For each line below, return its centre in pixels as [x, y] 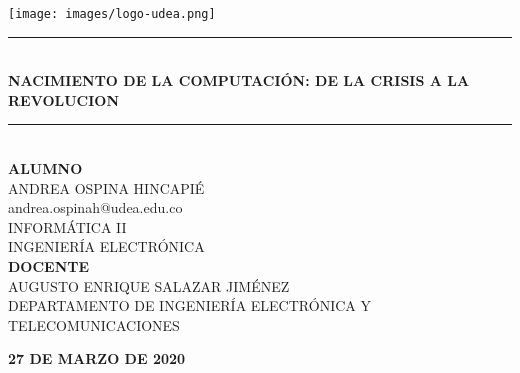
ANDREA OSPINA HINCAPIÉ [106, 187]
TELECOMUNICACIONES [94, 324]
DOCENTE [49, 266]
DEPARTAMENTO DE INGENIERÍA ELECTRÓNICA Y [189, 305]
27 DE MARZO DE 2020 [97, 358]
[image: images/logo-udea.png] [112, 14]
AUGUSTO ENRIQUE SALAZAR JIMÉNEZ [149, 285]
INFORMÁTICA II [67, 226]
